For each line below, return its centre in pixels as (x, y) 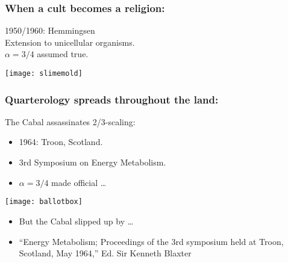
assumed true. (63, 54)
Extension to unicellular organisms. (70, 42)
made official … (79, 182)
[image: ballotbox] (44, 202)
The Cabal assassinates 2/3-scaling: (70, 121)
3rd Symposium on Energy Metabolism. (92, 162)
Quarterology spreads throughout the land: (112, 99)
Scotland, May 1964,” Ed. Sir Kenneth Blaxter (105, 253)
